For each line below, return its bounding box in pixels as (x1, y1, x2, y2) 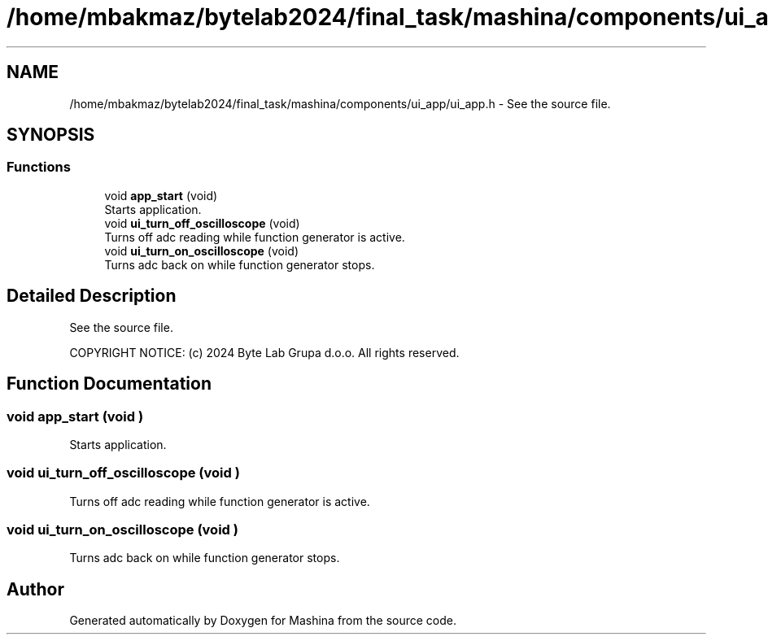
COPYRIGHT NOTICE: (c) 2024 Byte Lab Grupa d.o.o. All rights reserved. (69, 345, 460, 360)
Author (7, 578, 64, 600)
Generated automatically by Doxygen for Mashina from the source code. (69, 613, 457, 628)
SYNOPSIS (7, 124, 95, 146)
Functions (7, 159, 71, 176)
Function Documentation (7, 373, 212, 395)
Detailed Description (7, 286, 177, 307)
